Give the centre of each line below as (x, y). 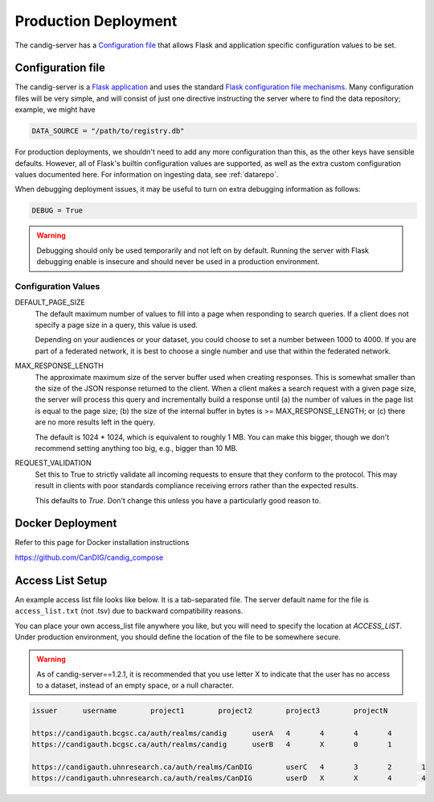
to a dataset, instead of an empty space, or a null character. (135, 685)
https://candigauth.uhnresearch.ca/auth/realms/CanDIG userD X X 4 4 (229, 778)
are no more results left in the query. (95, 422)
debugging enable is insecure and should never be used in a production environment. (178, 262)
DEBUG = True (57, 211)
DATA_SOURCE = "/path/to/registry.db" (108, 131)
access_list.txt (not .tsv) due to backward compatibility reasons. (129, 611)
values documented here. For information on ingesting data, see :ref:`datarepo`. (147, 174)
